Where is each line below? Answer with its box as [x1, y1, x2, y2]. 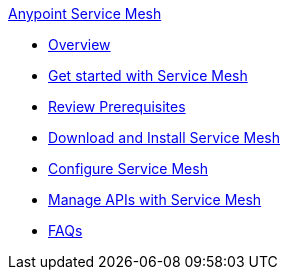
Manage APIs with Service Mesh [48, 191, 262, 208]
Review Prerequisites [48, 98, 186, 115]
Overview [48, 36, 111, 53]
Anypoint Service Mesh [8, 5, 162, 22]
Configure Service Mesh [48, 160, 208, 177]
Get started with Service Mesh [48, 67, 248, 84]
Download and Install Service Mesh [48, 129, 281, 146]
